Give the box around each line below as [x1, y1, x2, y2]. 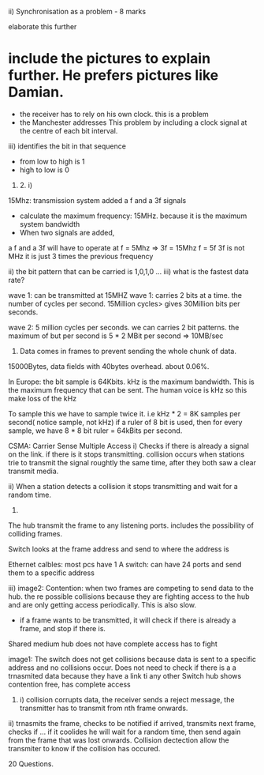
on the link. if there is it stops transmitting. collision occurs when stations [8, 450, 245, 459]
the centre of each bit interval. [19, 126, 118, 135]
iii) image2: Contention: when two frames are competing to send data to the [8, 583, 254, 593]
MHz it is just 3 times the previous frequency [8, 251, 154, 261]
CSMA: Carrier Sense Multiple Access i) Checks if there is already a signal [8, 441, 250, 450]
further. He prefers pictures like [8, 66, 219, 85]
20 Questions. [8, 758, 54, 769]
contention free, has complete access [8, 679, 132, 689]
